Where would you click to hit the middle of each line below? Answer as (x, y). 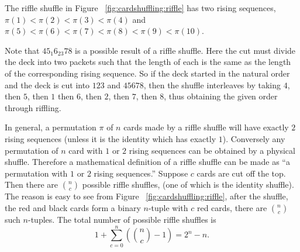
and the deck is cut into (47, 84)
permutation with (36, 173)
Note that (22, 50)
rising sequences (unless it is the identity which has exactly (111, 138)
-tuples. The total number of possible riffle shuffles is (122, 219)
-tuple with (168, 207)
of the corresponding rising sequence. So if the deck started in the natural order (147, 73)
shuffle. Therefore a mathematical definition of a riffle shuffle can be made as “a (147, 162)
